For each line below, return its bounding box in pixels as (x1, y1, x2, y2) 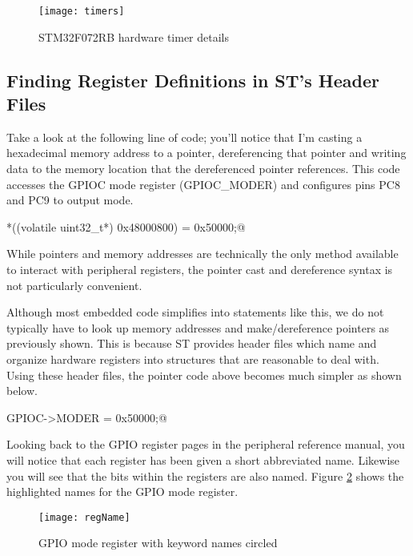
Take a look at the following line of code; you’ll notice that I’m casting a (6, 128, 363, 145)
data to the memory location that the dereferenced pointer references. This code (6, 160, 400, 177)
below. (6, 382, 38, 399)
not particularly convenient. (6, 276, 142, 293)
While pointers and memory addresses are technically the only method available (6, 245, 399, 262)
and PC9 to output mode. (6, 191, 134, 208)
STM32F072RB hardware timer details (38, 28, 229, 45)
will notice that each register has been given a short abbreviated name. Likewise (6, 451, 400, 468)
